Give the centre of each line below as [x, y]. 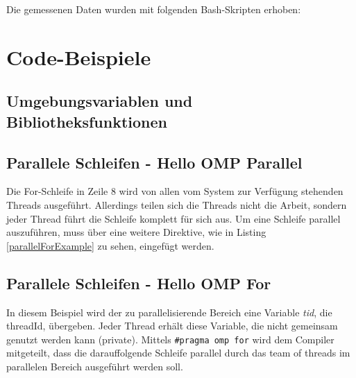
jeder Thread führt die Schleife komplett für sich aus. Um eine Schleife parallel [173, 218]
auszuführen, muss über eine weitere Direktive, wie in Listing [136, 232]
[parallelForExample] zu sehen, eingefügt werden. [110, 245]
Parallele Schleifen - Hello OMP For [139, 283]
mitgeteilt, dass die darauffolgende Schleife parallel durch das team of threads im [178, 353]
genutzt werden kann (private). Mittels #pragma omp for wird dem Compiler [170, 339]
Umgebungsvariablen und [100, 101]
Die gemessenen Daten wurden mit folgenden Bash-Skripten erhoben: [154, 9]
